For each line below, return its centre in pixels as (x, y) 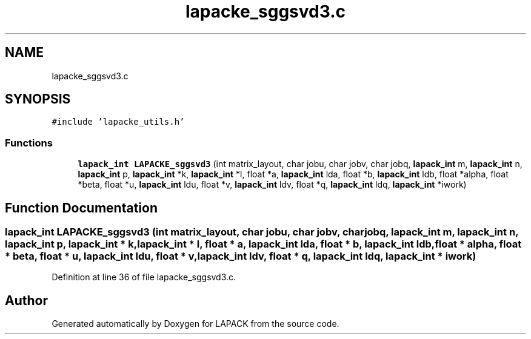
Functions (29, 143)
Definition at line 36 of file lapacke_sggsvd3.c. (144, 277)
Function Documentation (81, 208)
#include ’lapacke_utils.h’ (118, 122)
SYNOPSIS (38, 99)
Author (26, 300)
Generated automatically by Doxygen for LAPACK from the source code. (195, 324)
